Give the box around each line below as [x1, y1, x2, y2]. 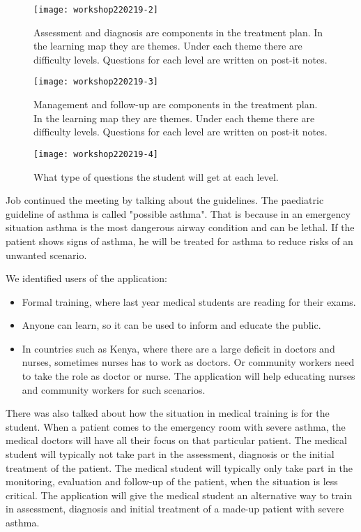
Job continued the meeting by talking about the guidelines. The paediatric [6, 193, 324, 207]
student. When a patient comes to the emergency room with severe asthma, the [6, 419, 346, 434]
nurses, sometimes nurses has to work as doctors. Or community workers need [22, 355, 355, 369]
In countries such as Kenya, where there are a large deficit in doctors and [22, 341, 335, 355]
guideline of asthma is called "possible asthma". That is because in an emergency [6, 206, 351, 221]
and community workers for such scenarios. [22, 382, 206, 397]
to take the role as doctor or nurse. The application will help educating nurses [22, 369, 355, 383]
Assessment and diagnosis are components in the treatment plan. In [33, 24, 323, 39]
